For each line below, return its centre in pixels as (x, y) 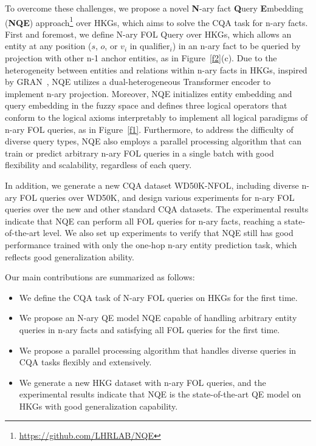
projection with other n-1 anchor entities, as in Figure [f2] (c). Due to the (141, 58)
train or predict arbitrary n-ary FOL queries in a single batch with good (139, 153)
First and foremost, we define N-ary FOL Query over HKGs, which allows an (148, 34)
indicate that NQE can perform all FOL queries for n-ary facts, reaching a (143, 221)
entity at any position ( (48, 46)
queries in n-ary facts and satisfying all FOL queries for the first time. (149, 329)
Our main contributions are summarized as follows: (100, 277)
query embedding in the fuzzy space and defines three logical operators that (146, 105)
